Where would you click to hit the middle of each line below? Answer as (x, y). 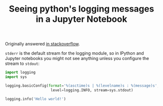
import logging (20, 73)
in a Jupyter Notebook (81, 19)
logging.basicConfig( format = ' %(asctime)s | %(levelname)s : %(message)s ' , (82, 86)
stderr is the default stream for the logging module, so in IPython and (74, 53)
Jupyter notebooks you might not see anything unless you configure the (77, 59)
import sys (16, 77)
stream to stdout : (22, 63)
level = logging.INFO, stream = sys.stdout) (92, 90)
